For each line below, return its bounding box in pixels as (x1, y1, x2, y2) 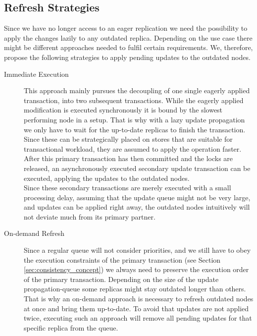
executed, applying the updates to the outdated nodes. (24, 172, 190, 183)
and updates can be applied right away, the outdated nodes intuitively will (24, 202, 250, 212)
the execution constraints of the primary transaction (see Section (24, 254, 221, 265)
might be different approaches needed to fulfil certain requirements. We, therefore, (4, 42, 253, 53)
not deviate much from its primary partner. (24, 211, 155, 222)
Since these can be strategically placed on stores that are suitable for (24, 134, 233, 144)
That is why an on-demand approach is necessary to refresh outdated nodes (24, 293, 254, 304)
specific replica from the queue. (24, 322, 118, 333)
